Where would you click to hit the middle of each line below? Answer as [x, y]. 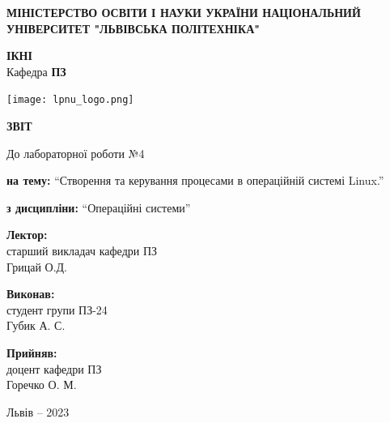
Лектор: [27, 235]
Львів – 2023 [38, 411]
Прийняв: [32, 352]
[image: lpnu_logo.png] [70, 100]
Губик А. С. [36, 325]
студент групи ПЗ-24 [57, 309]
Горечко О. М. [42, 385]
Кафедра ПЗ [36, 71]
